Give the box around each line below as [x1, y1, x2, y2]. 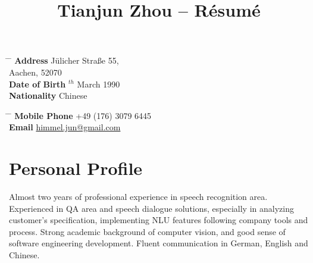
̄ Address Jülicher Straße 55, [9, 54, 119, 67]
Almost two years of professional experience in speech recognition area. [9, 190, 268, 203]
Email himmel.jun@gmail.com [9, 121, 121, 133]
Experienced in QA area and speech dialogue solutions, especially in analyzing [9, 202, 294, 214]
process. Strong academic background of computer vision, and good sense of [9, 225, 286, 237]
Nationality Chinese [9, 89, 87, 102]
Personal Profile [9, 156, 143, 180]
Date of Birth [9, 77, 66, 90]
